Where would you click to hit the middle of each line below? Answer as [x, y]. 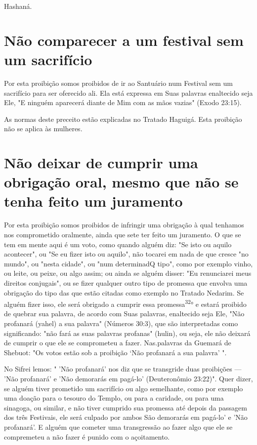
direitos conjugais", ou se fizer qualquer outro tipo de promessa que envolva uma [126, 282]
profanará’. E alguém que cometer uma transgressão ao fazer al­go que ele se [118, 426]
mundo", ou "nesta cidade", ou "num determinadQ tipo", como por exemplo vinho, [128, 263]
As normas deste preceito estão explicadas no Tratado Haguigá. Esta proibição [123, 119]
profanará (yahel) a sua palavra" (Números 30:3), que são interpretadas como [121, 323]
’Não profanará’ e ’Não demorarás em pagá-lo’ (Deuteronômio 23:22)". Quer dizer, [128, 378]
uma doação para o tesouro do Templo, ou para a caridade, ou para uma [114, 398]
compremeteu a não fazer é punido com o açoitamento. [87, 436]
